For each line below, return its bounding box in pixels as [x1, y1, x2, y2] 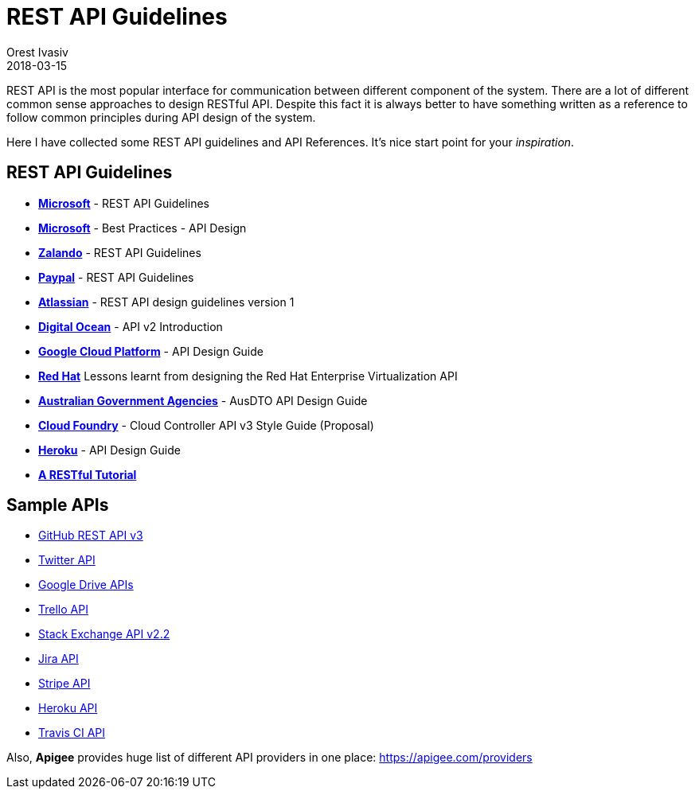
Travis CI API [38, 726, 106, 740]
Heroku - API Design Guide [38, 442, 181, 457]
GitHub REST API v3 [38, 528, 143, 543]
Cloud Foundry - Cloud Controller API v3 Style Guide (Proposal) [38, 418, 374, 432]
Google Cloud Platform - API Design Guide [38, 344, 264, 358]
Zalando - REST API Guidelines [38, 245, 201, 259]
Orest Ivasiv [6, 45, 68, 59]
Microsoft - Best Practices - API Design [38, 220, 247, 235]
